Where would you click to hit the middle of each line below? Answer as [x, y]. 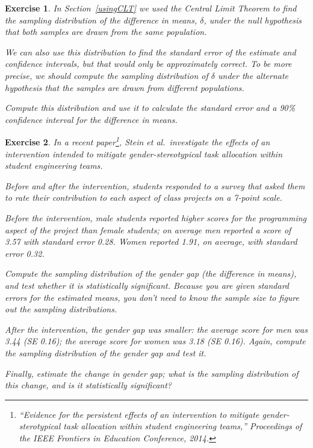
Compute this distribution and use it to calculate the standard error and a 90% [150, 108]
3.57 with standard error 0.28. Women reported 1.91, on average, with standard [151, 241]
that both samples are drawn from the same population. [106, 32]
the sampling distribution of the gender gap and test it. [106, 352]
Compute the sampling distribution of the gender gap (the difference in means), [151, 273]
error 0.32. [25, 253]
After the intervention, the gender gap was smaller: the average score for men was [156, 329]
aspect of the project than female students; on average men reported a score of [148, 229]
